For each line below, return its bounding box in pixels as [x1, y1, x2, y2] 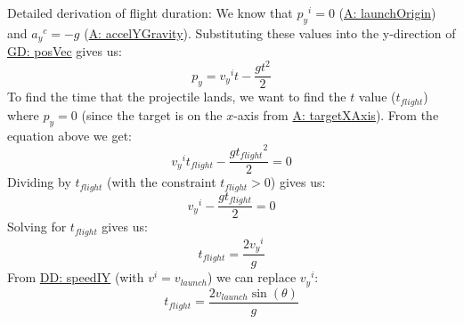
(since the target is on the [81, 105, 223, 124]
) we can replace [207, 268, 297, 287]
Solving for [7, 217, 67, 236]
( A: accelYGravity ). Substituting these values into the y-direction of [84, 23, 456, 42]
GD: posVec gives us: [7, 42, 122, 61]
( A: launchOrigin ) [338, 4, 436, 21]
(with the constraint [106, 173, 216, 191]
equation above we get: [7, 126, 132, 144]
